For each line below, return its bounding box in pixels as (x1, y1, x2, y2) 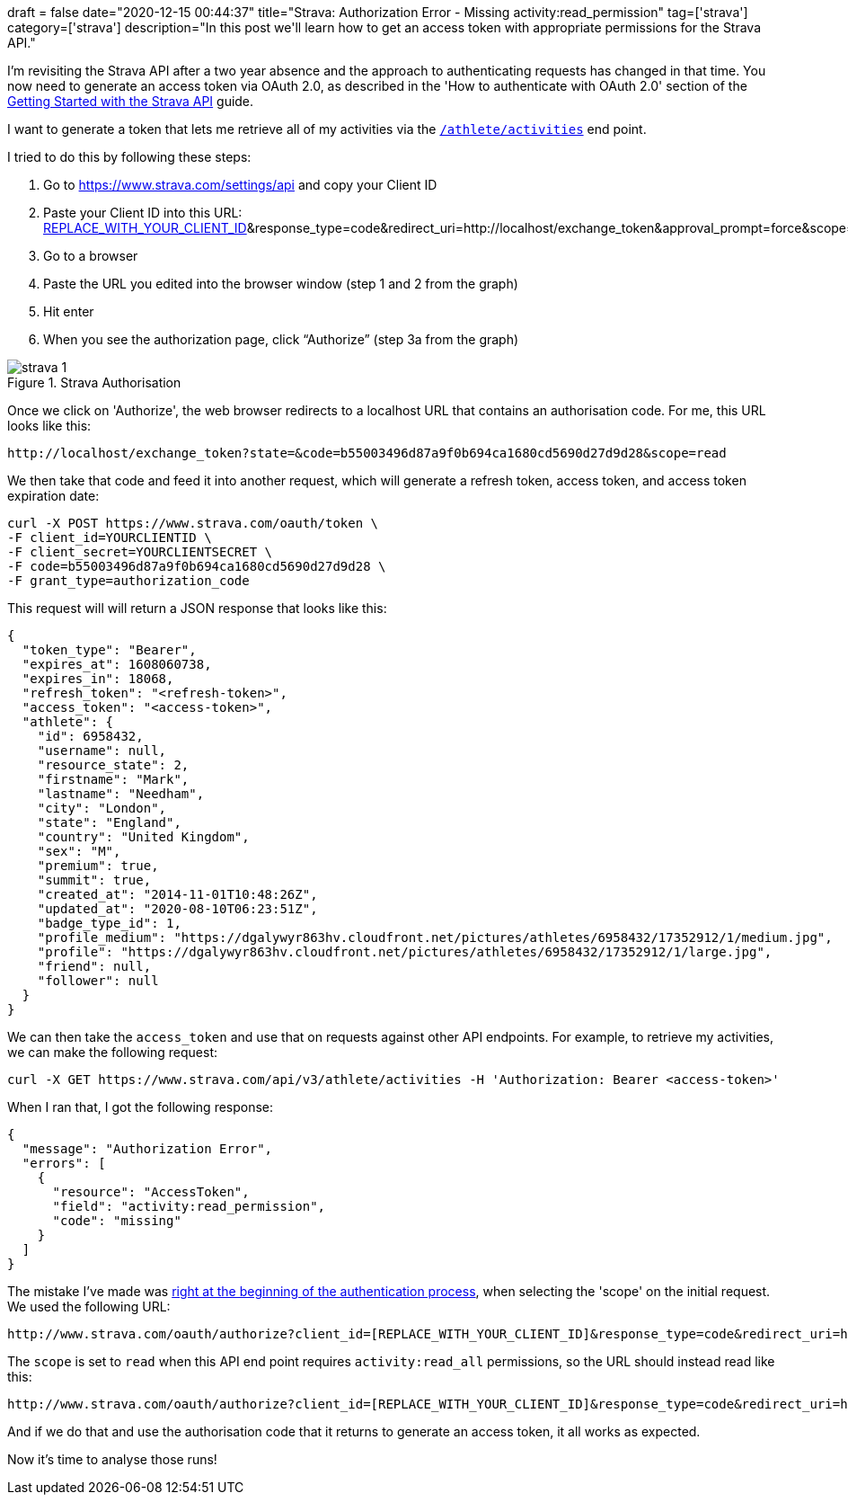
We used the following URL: (7, 1299, 171, 1314)
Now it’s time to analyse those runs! (7, 1452, 217, 1467)
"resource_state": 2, (37, 758, 190, 772)
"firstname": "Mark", (37, 772, 190, 787)
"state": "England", (37, 815, 181, 830)
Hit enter (43, 304, 94, 319)
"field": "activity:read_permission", (52, 1199, 326, 1213)
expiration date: (7, 488, 100, 503)
